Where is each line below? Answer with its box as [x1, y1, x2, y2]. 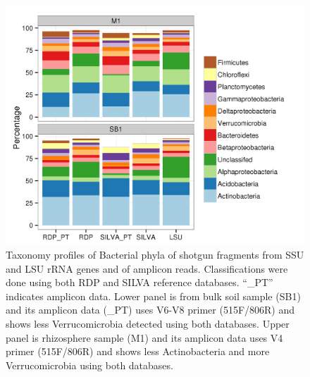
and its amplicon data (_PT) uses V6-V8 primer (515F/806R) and [6, 302, 295, 317]
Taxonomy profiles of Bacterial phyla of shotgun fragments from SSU [6, 247, 304, 262]
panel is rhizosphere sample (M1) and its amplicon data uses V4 [6, 330, 283, 345]
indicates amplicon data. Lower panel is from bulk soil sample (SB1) [6, 288, 301, 303]
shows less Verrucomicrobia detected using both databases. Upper [6, 316, 290, 330]
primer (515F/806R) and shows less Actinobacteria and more [6, 344, 270, 359]
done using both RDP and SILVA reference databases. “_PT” [6, 275, 273, 290]
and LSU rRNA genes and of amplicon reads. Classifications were [6, 261, 288, 276]
